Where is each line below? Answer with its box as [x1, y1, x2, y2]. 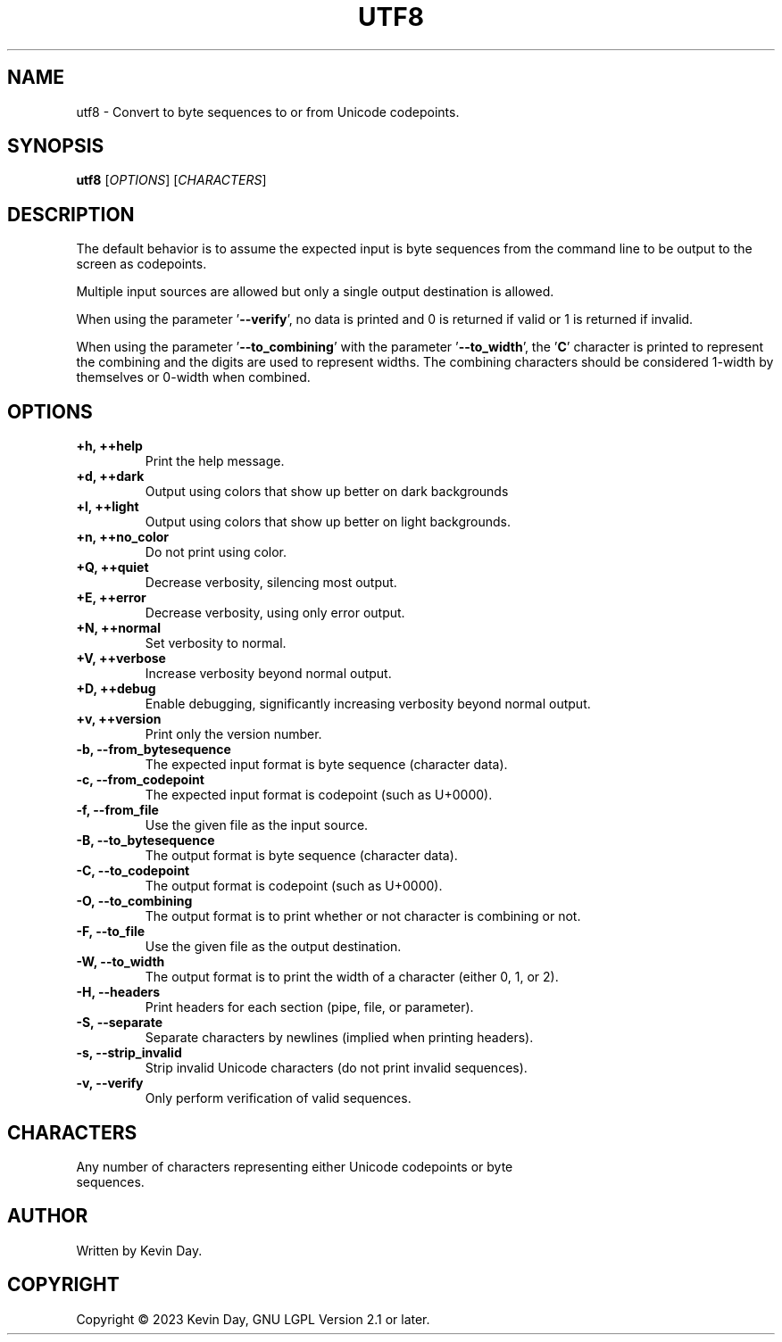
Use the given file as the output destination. [145, 939, 402, 955]
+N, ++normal [76, 620, 161, 636]
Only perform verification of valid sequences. [145, 1090, 412, 1106]
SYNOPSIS [7, 135, 104, 158]
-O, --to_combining [76, 893, 193, 909]
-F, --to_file [76, 924, 146, 940]
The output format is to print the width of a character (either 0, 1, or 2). [145, 969, 559, 985]
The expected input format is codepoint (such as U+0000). [145, 787, 493, 803]
